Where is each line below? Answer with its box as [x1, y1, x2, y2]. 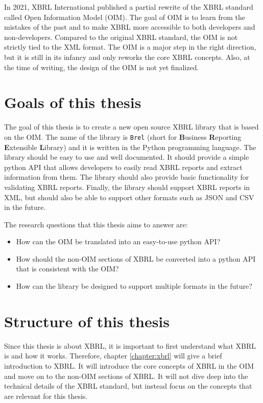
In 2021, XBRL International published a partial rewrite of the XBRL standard [4, 2, 253, 12]
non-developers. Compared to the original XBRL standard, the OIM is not [4, 31, 238, 42]
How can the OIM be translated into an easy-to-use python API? [16, 236, 221, 247]
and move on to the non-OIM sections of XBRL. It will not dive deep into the [4, 370, 248, 381]
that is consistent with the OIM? [16, 263, 119, 274]
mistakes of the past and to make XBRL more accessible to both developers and [4, 22, 255, 32]
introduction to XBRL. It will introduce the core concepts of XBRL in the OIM [4, 360, 254, 371]
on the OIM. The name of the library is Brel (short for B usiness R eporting [4, 131, 242, 142]
